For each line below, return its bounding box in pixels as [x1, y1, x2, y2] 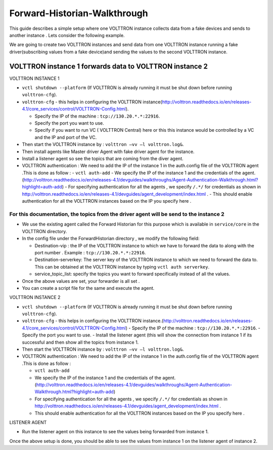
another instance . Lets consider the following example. [9, 32, 125, 38]
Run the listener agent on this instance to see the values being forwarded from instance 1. [22, 429, 209, 435]
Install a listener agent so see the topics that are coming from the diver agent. [22, 155, 184, 162]
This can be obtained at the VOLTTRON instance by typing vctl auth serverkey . [34, 264, 210, 270]
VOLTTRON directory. [22, 228, 67, 234]
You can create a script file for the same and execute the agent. [22, 285, 155, 291]
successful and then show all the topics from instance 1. [22, 339, 139, 345]
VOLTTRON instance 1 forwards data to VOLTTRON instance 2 [9, 62, 208, 70]
